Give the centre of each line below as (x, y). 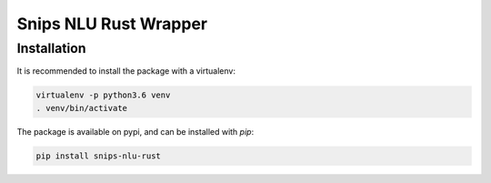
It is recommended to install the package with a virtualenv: (126, 71)
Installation (51, 48)
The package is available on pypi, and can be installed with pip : (135, 131)
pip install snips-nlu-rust (98, 156)
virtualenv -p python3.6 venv (103, 95)
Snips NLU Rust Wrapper (112, 24)
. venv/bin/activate (81, 108)
